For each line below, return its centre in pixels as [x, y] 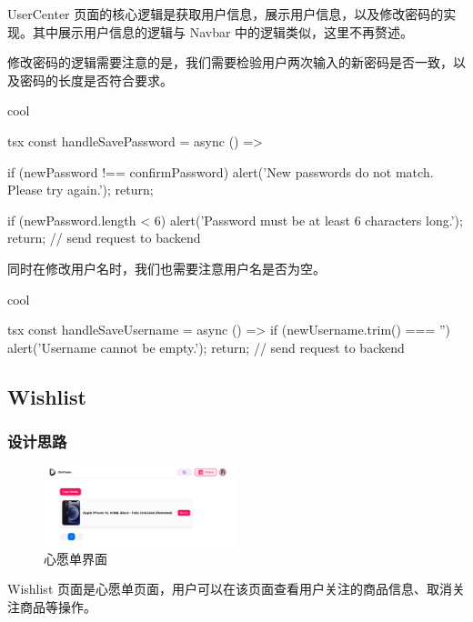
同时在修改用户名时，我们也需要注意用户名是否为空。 [166, 268]
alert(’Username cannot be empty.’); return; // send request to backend [206, 347]
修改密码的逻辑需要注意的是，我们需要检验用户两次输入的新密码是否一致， [230, 62]
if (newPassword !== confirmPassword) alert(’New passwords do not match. [221, 171]
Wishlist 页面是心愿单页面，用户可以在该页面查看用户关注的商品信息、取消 [230, 589]
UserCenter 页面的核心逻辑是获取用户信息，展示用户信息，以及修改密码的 [226, 14]
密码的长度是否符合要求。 [96, 80]
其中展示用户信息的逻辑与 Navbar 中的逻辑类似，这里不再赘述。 [223, 31]
